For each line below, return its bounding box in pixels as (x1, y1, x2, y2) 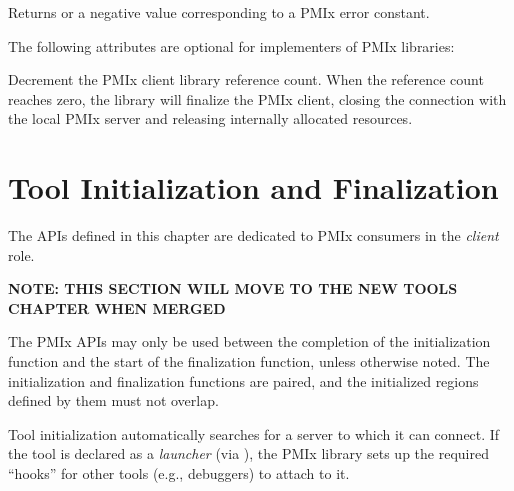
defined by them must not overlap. (8, 390, 219, 411)
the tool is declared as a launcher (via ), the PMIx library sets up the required (8, 443, 489, 464)
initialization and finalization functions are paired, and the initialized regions (8, 370, 479, 391)
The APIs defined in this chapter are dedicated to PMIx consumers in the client (8, 225, 499, 246)
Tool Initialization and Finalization (8, 167, 499, 208)
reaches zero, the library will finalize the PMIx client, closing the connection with (8, 88, 507, 109)
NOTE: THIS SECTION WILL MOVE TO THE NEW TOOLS (8, 278, 458, 299)
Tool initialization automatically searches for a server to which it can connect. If (8, 423, 500, 444)
